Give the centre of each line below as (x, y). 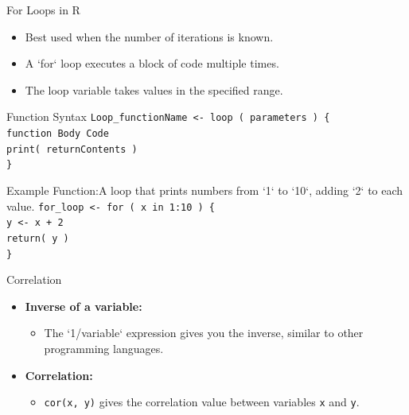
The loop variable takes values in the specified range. (154, 89)
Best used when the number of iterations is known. (149, 36)
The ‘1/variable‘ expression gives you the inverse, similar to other (204, 333)
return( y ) (38, 238)
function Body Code (58, 134)
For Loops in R (43, 10)
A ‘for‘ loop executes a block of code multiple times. (152, 63)
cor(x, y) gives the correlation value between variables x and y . (202, 402)
